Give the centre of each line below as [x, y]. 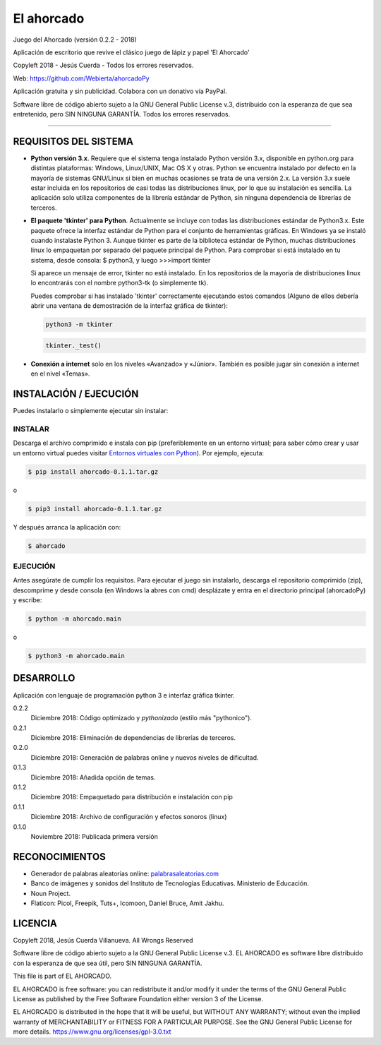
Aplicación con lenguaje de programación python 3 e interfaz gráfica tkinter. [124, 695]
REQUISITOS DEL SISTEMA [73, 141]
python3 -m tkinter [79, 324]
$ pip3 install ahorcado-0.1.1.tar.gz [95, 509]
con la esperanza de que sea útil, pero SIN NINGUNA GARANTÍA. [108, 963]
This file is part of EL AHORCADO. [62, 976]
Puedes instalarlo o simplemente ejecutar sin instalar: [91, 411]
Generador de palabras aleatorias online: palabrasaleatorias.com [125, 873]
